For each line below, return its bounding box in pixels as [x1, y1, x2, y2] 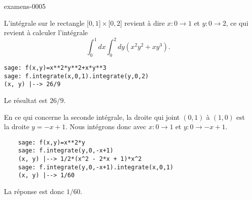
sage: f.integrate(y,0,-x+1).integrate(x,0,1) [18, 163, 174, 171]
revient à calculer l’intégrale [4, 27, 88, 38]
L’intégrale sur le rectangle [4, 17, 85, 28]
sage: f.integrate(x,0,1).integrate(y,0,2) [4, 72, 149, 80]
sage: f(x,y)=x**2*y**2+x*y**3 [4, 64, 107, 72]
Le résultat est [4, 95, 48, 105]
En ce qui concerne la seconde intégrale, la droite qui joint [4, 111, 180, 122]
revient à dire [124, 17, 165, 28]
